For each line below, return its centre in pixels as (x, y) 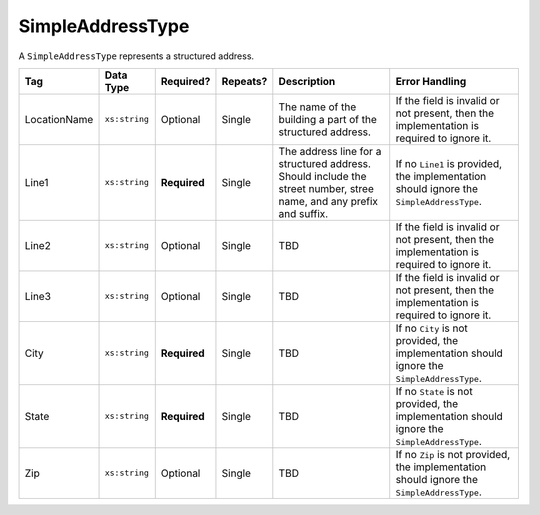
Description (307, 81)
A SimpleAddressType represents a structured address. (136, 56)
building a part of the (327, 119)
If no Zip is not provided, (453, 454)
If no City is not (432, 328)
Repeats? (244, 81)
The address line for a (330, 151)
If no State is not (434, 391)
